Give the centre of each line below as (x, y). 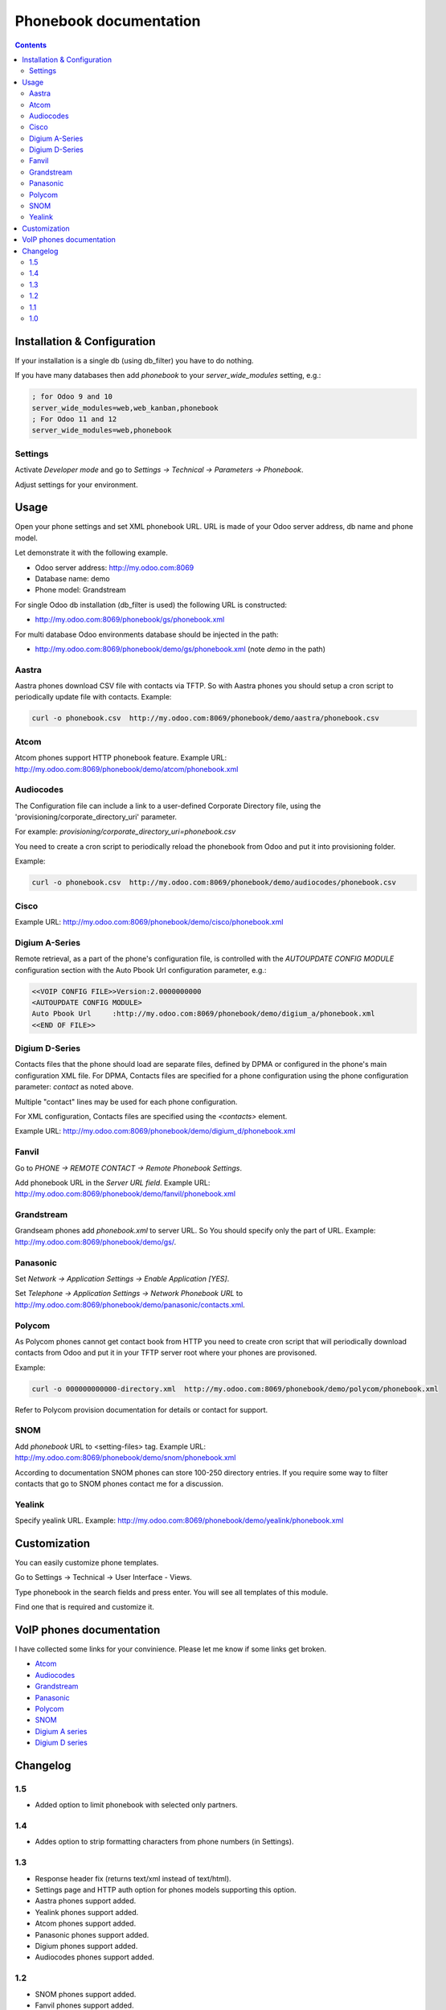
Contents (31, 45)
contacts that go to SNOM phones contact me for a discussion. (119, 1483)
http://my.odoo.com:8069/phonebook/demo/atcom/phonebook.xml (127, 769)
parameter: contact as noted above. (74, 1087)
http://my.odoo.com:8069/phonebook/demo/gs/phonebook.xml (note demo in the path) (180, 649)
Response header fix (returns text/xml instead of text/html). (133, 1878)
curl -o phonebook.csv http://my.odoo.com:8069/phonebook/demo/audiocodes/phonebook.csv (214, 883)
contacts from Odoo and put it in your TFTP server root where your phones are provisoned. (166, 1353)
